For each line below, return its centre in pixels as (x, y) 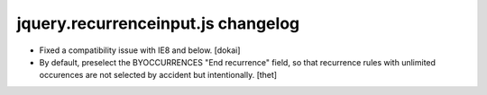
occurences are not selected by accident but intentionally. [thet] (158, 75)
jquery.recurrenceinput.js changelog (158, 23)
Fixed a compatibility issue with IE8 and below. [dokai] (140, 50)
